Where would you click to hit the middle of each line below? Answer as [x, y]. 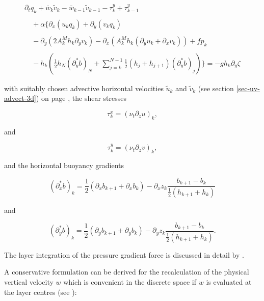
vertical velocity [29, 282]
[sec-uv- [248, 88]
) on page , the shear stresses [81, 98]
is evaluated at [229, 282]
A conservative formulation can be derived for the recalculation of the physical [127, 272]
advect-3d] [20, 98]
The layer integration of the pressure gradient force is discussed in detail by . [124, 254]
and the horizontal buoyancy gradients [64, 165]
